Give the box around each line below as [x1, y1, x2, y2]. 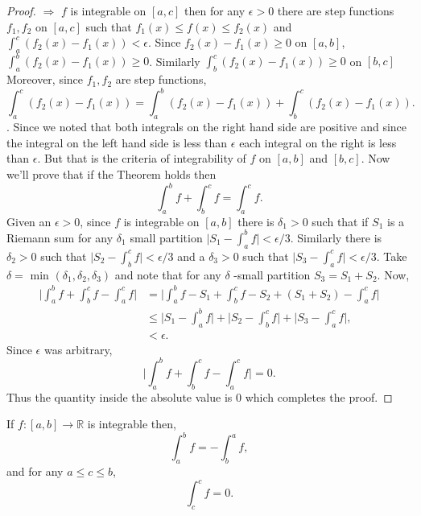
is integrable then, [87, 415, 176, 432]
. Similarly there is [290, 229, 382, 246]
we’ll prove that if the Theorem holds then [6, 165, 217, 182]
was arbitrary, [43, 341, 113, 357]
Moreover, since [6, 71, 84, 88]
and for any [6, 463, 64, 480]
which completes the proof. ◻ [245, 388, 393, 405]
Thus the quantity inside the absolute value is [6, 388, 233, 405]
